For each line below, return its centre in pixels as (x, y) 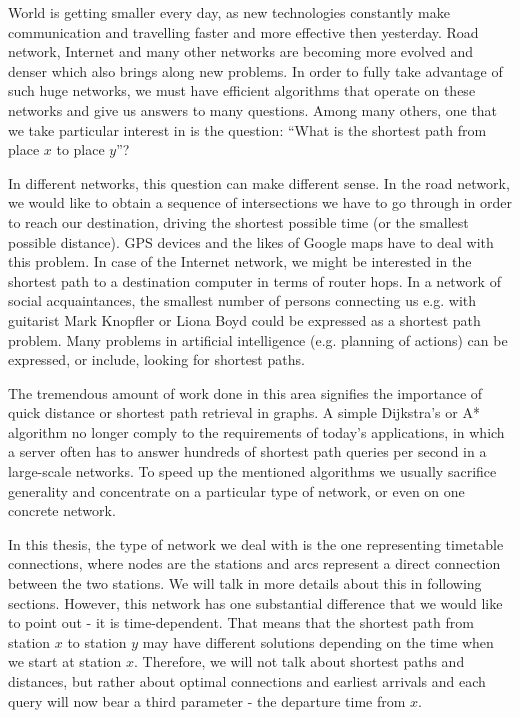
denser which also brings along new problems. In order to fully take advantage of (255, 70)
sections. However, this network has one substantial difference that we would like (255, 602)
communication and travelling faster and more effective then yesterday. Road (243, 31)
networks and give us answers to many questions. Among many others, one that (253, 109)
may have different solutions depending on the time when (318, 641)
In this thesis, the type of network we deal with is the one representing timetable (256, 543)
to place (80, 149)
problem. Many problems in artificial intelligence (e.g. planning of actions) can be (258, 339)
